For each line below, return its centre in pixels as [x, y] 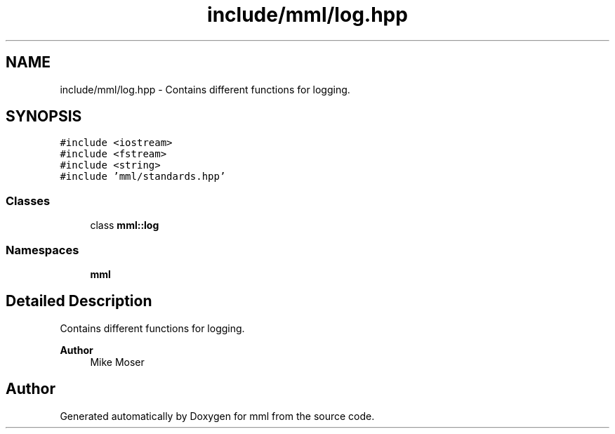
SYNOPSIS [44, 117]
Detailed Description [79, 301]
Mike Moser [117, 362]
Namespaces [42, 250]
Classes [28, 200]
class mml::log [125, 225]
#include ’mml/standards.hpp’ [143, 177]
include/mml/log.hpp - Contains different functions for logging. [205, 89]
